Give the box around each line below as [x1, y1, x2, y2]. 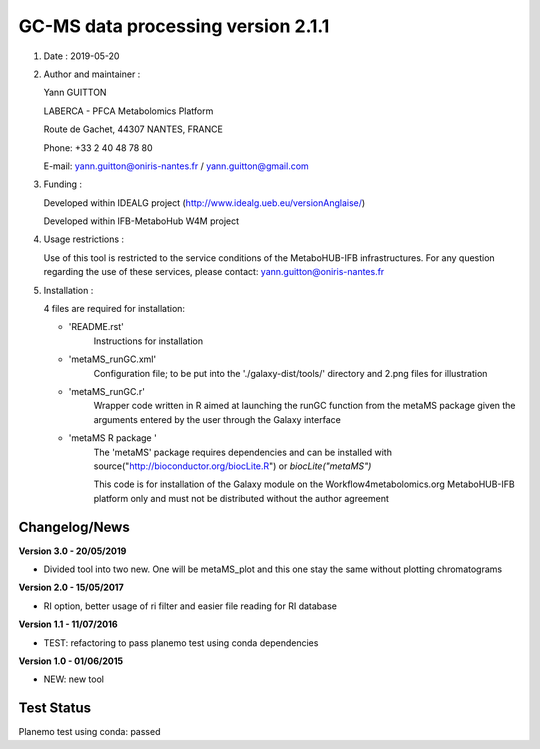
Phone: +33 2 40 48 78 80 [43, 141, 154, 154]
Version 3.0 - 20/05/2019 [18, 545, 127, 557]
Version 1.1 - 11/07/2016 [18, 618, 119, 630]
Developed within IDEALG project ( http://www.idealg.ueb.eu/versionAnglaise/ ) [43, 196, 366, 209]
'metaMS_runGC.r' [68, 385, 145, 397]
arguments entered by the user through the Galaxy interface [93, 413, 342, 425]
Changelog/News [18, 518, 130, 535]
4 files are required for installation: [43, 303, 185, 315]
